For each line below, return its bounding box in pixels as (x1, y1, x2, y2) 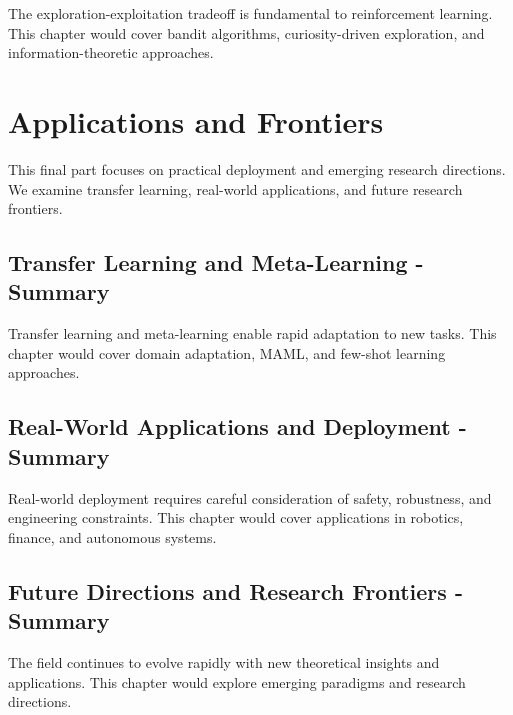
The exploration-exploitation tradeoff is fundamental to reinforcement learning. (8, 3, 493, 23)
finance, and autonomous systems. (8, 526, 217, 547)
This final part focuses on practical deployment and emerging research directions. (8, 158, 506, 179)
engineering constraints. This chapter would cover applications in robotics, (8, 507, 464, 528)
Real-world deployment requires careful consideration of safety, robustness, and (8, 487, 492, 508)
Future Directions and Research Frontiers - (8, 575, 463, 606)
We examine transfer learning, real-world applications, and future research (8, 178, 463, 199)
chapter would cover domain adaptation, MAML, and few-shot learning (8, 342, 446, 363)
